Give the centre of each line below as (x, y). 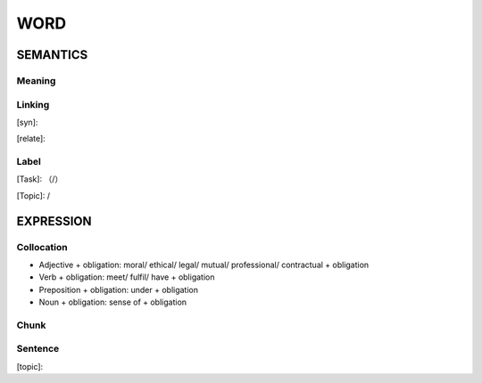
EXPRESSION (54, 221)
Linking (33, 104)
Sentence (38, 349)
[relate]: (31, 139)
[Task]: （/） (40, 179)
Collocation (42, 247)
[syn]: (27, 122)
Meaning (36, 80)
